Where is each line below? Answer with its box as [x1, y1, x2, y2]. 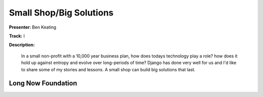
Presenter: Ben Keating [9, 24, 56, 30]
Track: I [9, 33, 25, 39]
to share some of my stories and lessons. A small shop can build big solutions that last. [21, 66, 196, 72]
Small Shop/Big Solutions [9, 7, 114, 18]
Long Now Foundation [9, 79, 77, 87]
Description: [9, 42, 35, 48]
